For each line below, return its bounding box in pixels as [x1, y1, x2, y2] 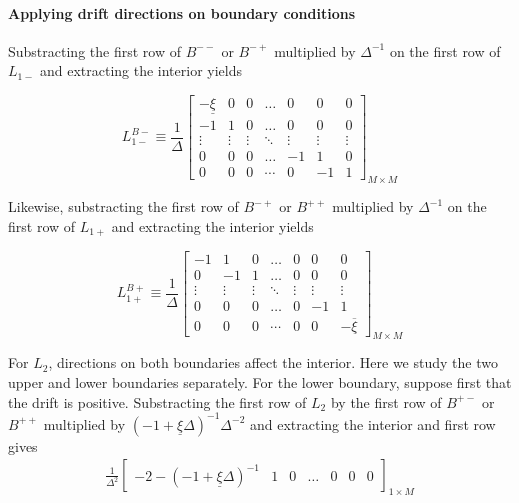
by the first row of [330, 391, 442, 412]
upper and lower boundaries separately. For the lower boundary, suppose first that [8, 371, 512, 392]
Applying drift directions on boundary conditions [8, 2, 356, 23]
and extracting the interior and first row [250, 413, 496, 434]
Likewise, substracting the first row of [8, 196, 239, 217]
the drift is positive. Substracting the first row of [8, 391, 307, 412]
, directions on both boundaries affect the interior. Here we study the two [48, 352, 498, 373]
